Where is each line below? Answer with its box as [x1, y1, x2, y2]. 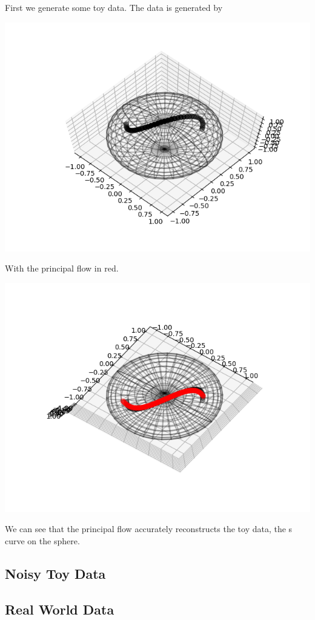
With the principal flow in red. [5, 262, 119, 275]
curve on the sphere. [5, 534, 80, 547]
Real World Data [5, 599, 114, 618]
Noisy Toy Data [5, 564, 106, 582]
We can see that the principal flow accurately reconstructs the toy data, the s [5, 522, 293, 535]
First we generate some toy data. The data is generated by [5, 1, 223, 13]
